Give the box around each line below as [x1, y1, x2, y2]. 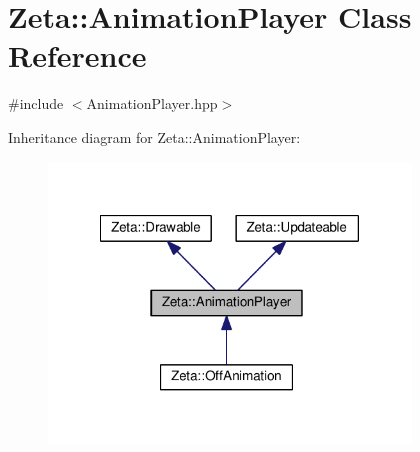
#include [8, 93, 64, 114]
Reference [8, 35, 147, 76]
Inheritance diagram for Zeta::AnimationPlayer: [8, 126, 301, 147]
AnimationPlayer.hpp [86, 93, 218, 114]
